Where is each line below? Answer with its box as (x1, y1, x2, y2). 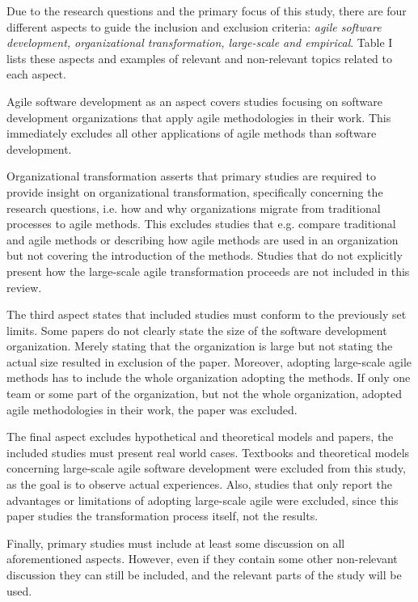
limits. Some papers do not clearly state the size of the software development (6, 321, 387, 338)
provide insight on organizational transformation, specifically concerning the (6, 183, 383, 200)
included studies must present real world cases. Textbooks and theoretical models (6, 443, 410, 460)
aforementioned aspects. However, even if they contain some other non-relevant (6, 550, 398, 567)
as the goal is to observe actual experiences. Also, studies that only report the (6, 476, 393, 493)
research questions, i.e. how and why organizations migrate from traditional (6, 199, 381, 216)
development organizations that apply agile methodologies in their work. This (6, 108, 391, 125)
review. (6, 278, 42, 295)
